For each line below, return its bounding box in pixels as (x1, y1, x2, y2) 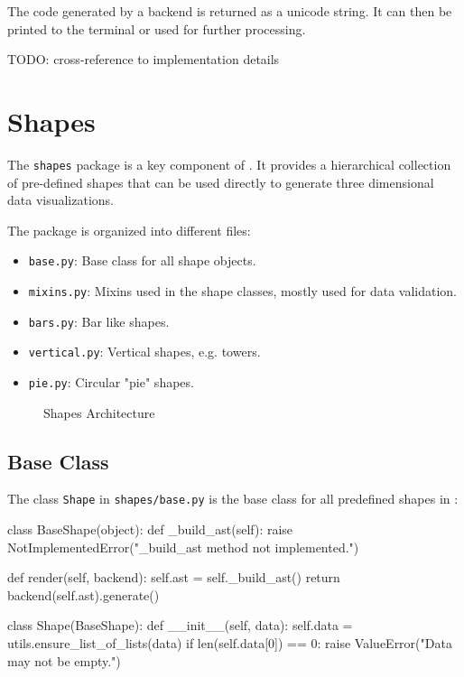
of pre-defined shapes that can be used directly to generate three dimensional (7, 172, 434, 191)
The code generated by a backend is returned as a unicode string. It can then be (7, 2, 452, 20)
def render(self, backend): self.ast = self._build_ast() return (7, 568, 340, 587)
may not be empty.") (7, 651, 121, 670)
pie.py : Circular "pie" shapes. (28, 372, 194, 391)
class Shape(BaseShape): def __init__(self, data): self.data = (7, 616, 353, 635)
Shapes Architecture (43, 403, 155, 422)
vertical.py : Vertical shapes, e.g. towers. (28, 342, 261, 361)
